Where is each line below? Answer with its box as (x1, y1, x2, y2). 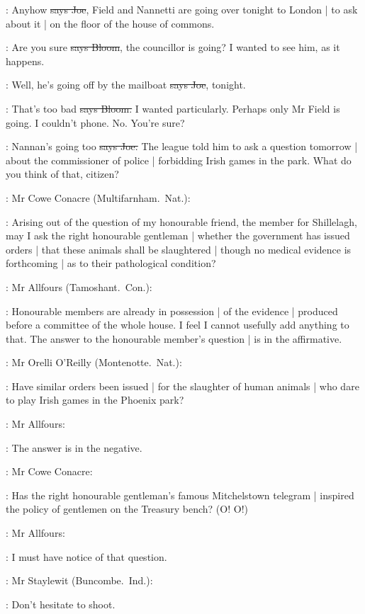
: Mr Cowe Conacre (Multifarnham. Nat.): (6, 190, 191, 205)
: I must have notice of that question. (6, 549, 167, 564)
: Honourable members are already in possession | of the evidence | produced (6, 303, 338, 318)
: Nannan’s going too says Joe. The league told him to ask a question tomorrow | (6, 139, 358, 154)
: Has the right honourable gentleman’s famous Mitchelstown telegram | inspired (6, 487, 354, 502)
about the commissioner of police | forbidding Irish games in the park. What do (6, 152, 352, 167)
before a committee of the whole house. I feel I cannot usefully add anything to (6, 317, 349, 332)
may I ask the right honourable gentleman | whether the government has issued (6, 228, 350, 243)
